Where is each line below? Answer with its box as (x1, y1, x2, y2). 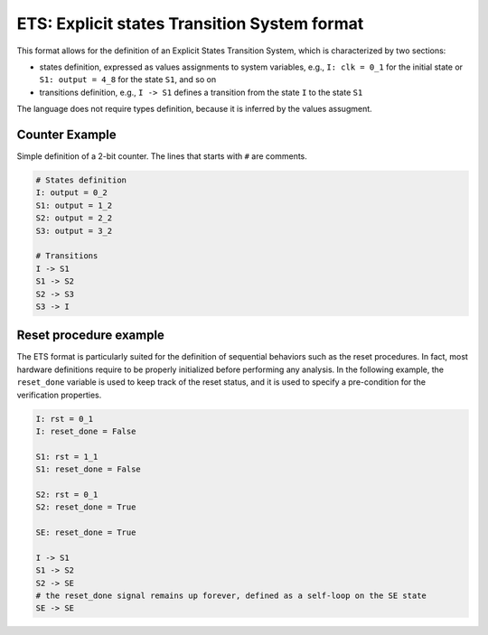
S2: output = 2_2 (35, 213, 113, 223)
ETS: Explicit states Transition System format (16, 14, 364, 33)
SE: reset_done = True (35, 528, 136, 537)
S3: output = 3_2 (35, 226, 113, 236)
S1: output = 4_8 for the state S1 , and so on (39, 74, 217, 85)
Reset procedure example (16, 328, 164, 343)
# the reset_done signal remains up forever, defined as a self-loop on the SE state (35, 591, 427, 601)
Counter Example (16, 126, 117, 142)
